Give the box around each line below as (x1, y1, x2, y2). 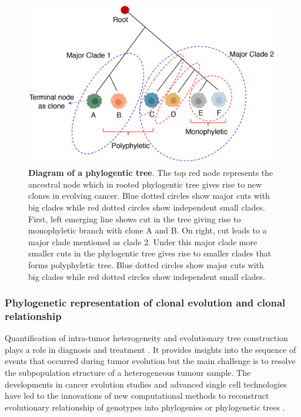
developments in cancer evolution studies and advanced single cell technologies (5, 378, 287, 390)
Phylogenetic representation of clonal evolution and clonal (5, 295, 286, 310)
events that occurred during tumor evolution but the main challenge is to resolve (5, 355, 296, 367)
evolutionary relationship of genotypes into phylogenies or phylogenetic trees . (5, 401, 285, 413)
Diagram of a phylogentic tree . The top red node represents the (28, 166, 273, 179)
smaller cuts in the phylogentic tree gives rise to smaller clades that (28, 247, 272, 259)
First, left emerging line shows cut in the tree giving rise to (28, 212, 241, 225)
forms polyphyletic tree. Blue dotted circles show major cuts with (28, 258, 264, 271)
